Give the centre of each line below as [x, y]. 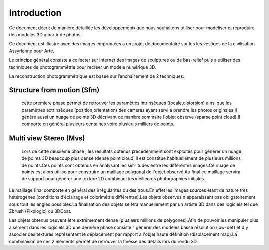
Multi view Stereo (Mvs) [47, 138]
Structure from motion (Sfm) [54, 90]
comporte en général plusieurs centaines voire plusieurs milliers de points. [98, 124]
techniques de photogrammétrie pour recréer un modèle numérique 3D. [83, 67]
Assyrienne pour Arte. [32, 51]
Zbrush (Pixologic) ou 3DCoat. [40, 211]
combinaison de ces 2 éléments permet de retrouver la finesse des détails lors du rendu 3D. [104, 241]
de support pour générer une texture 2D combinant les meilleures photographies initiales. [113, 179]
